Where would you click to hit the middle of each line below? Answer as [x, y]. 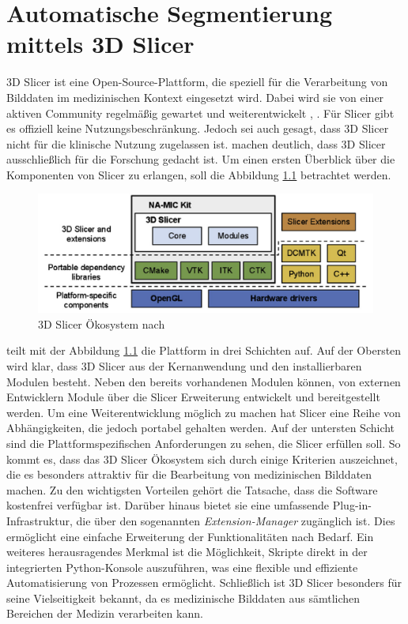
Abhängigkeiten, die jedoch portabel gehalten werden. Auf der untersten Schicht [201, 428]
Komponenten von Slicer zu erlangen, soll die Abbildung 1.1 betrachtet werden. [199, 174]
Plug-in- [352, 505]
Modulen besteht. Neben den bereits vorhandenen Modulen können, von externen [204, 381]
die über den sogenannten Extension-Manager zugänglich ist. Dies [236, 520]
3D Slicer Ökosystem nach [102, 323]
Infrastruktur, [40, 520]
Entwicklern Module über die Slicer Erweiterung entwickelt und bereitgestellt [193, 397]
